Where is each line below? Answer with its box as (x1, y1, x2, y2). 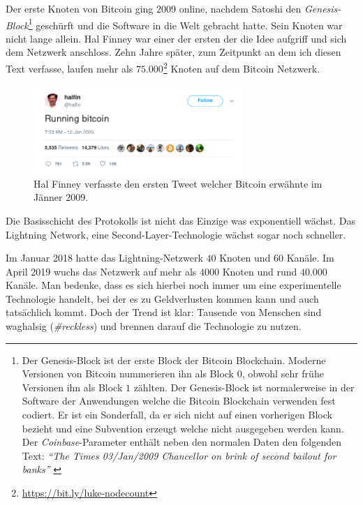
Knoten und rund (222, 264, 297, 278)
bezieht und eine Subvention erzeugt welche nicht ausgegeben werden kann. (22, 421, 344, 435)
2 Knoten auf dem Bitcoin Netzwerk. (163, 59, 320, 75)
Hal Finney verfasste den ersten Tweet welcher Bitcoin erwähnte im (34, 176, 323, 190)
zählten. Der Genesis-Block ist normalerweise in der (133, 379, 355, 394)
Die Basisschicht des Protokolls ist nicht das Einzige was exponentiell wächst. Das (6, 213, 356, 227)
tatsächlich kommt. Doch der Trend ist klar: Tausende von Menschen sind (6, 305, 322, 319)
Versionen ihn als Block (22, 379, 123, 394)
